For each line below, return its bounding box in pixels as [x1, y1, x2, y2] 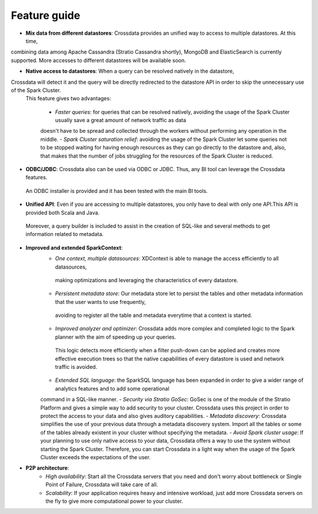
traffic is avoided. [55, 364, 97, 371]
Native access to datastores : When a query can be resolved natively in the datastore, [25, 68, 234, 75]
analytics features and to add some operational [55, 385, 170, 392]
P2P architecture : [25, 464, 69, 472]
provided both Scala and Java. [25, 209, 100, 216]
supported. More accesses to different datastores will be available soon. [11, 57, 187, 64]
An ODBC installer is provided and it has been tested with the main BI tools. [25, 187, 208, 194]
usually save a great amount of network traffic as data [55, 117, 187, 124]
